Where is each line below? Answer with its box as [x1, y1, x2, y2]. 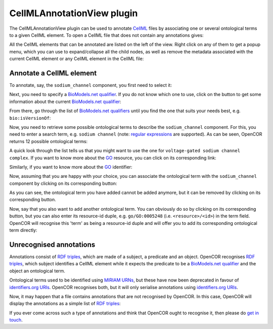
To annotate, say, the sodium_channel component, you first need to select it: [9, 82, 172, 88]
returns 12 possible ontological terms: [9, 138, 88, 144]
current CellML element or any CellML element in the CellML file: [9, 56, 144, 62]
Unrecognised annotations [9, 240, 96, 249]
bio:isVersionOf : [9, 115, 51, 121]
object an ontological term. [9, 268, 66, 274]
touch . [9, 317, 23, 323]
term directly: [9, 227, 37, 233]
